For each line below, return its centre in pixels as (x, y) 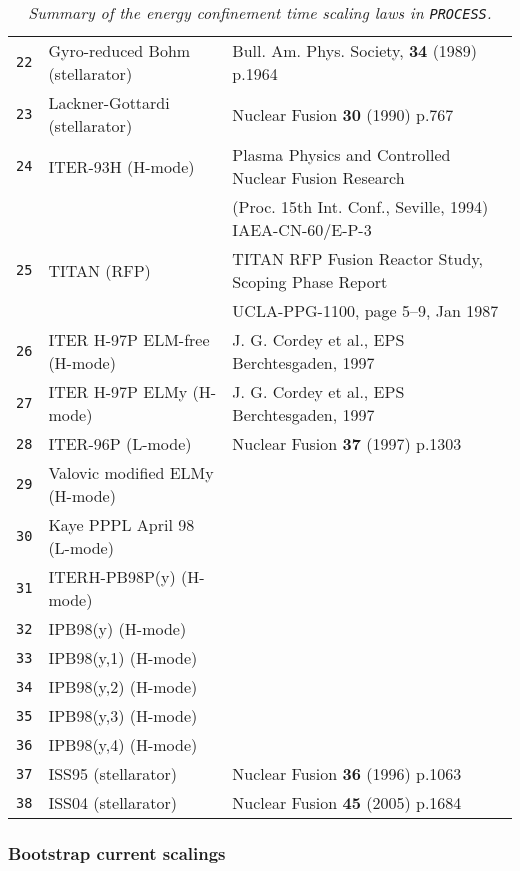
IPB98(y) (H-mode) (117, 628)
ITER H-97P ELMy (118, 391)
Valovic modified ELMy (131, 472)
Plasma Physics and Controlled (341, 154)
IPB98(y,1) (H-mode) (123, 657)
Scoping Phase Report (310, 281)
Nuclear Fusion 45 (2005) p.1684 (347, 802)
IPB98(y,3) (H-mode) (123, 715)
